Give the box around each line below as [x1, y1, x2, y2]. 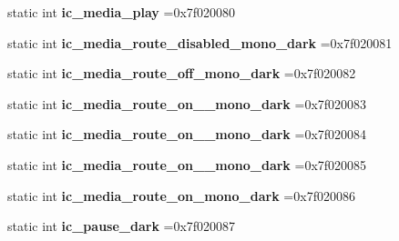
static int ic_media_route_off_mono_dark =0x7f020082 [7, 64, 356, 83]
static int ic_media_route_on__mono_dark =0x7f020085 [7, 155, 367, 174]
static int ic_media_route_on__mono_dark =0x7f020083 [7, 94, 367, 113]
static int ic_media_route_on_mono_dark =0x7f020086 [7, 186, 355, 205]
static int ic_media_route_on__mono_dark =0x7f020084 [7, 125, 367, 144]
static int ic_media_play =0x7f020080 [7, 3, 236, 21]
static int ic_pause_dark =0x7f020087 [7, 216, 236, 236]
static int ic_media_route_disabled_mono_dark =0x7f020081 [7, 33, 393, 52]
